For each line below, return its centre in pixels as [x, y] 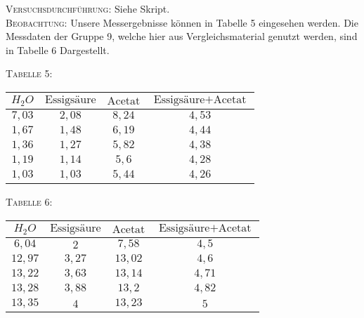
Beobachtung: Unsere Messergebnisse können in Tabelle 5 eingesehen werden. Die [182, 22]
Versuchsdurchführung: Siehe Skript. [88, 8]
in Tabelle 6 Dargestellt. [58, 49]
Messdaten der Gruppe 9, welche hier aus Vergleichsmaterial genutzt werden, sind [182, 36]
